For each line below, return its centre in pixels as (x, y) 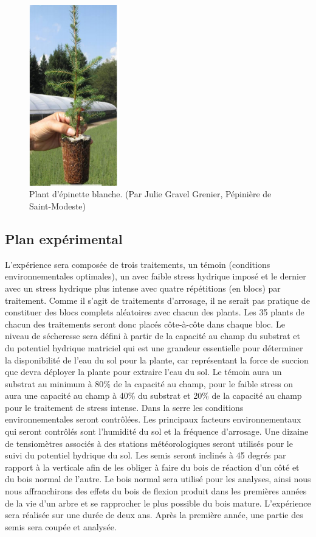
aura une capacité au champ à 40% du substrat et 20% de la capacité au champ (153, 395)
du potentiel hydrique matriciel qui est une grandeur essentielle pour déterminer (154, 347)
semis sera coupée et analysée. (61, 526)
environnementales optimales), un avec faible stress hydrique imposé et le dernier (156, 276)
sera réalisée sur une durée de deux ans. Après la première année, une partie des (154, 515)
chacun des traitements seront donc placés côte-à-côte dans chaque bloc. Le (145, 324)
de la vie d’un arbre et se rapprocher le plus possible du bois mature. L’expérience (158, 503)
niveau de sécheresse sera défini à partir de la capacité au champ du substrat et (153, 336)
